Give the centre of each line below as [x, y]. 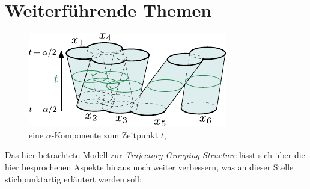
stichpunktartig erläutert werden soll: [73, 178]
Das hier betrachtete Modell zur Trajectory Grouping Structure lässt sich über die [155, 155]
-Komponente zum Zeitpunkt [105, 135]
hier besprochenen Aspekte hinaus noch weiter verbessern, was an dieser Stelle [149, 166]
